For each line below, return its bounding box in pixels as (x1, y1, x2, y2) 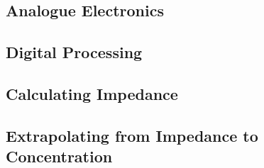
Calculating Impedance (6, 82, 178, 104)
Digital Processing (6, 41, 143, 63)
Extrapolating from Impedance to (6, 124, 258, 146)
